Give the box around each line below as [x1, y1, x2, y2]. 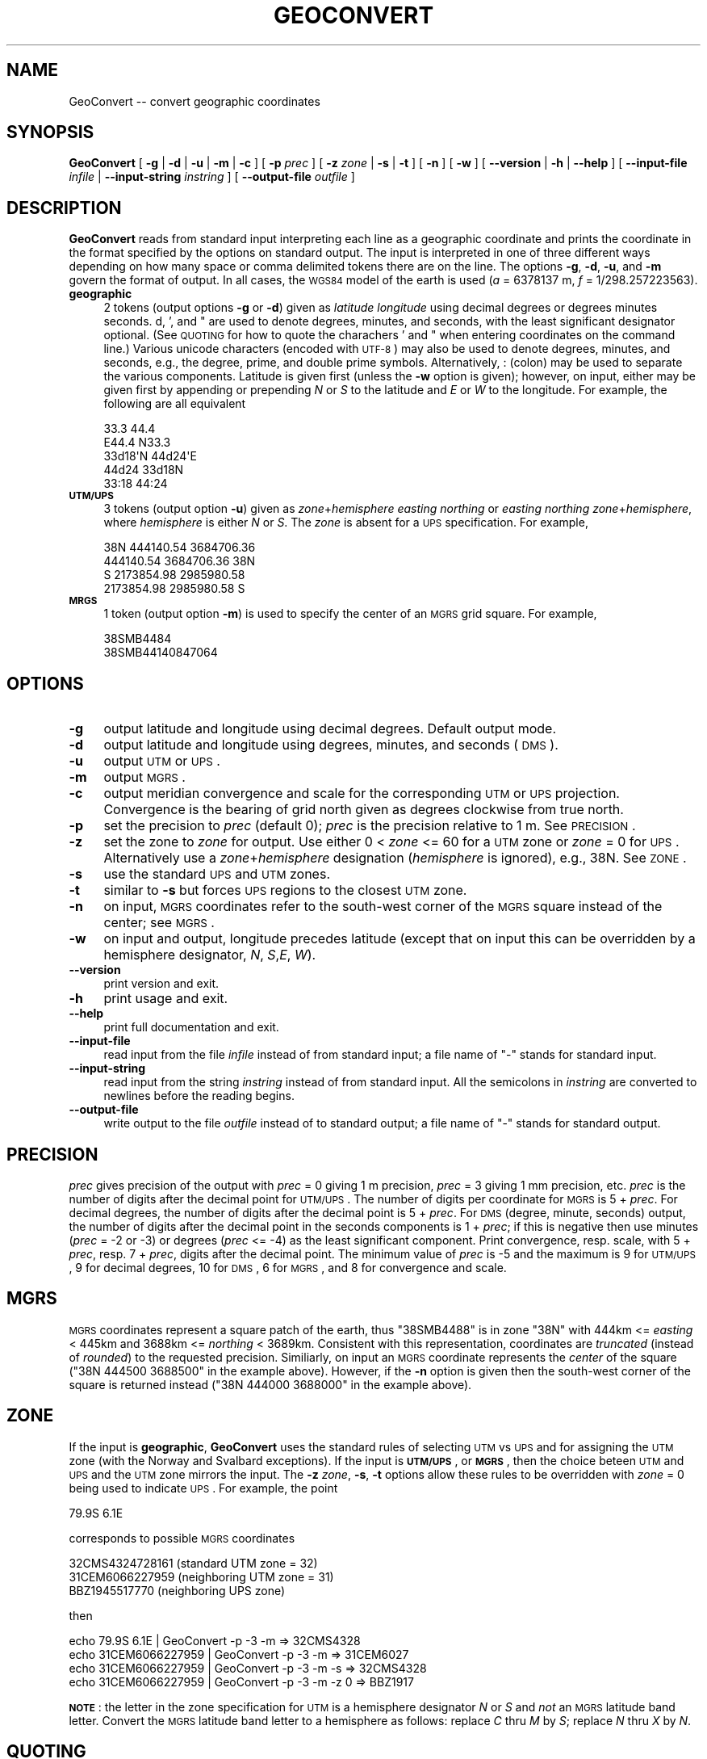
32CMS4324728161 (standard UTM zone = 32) [69, 1555, 318, 1570]
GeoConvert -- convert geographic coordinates [69, 94, 320, 108]
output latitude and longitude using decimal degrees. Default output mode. [103, 720, 557, 737]
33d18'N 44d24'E [103, 449, 197, 464]
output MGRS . [103, 769, 186, 786]
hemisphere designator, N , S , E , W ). [103, 947, 316, 963]
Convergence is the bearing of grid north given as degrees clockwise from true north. [103, 801, 624, 818]
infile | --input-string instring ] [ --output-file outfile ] [69, 170, 355, 184]
